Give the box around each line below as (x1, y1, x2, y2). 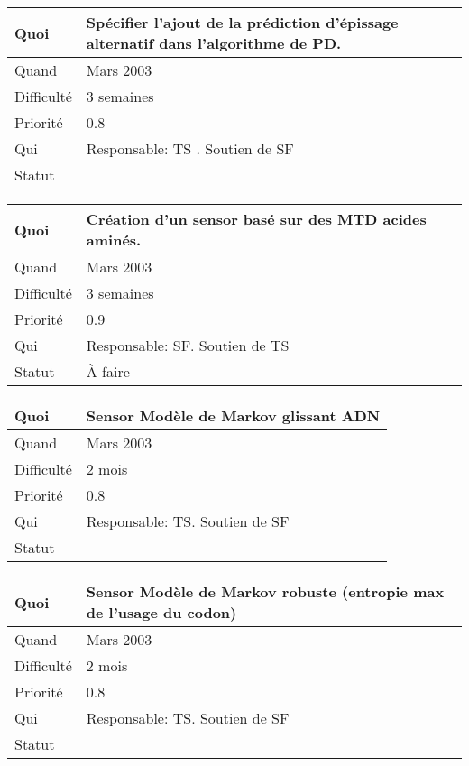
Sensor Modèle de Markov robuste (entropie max (86, 581, 445, 602)
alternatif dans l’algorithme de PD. (86, 32, 342, 53)
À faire (86, 361, 130, 382)
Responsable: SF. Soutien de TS (86, 335, 290, 355)
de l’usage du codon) (86, 602, 237, 623)
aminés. (86, 229, 142, 250)
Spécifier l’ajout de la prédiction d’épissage (86, 12, 399, 32)
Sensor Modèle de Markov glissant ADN (86, 405, 381, 426)
